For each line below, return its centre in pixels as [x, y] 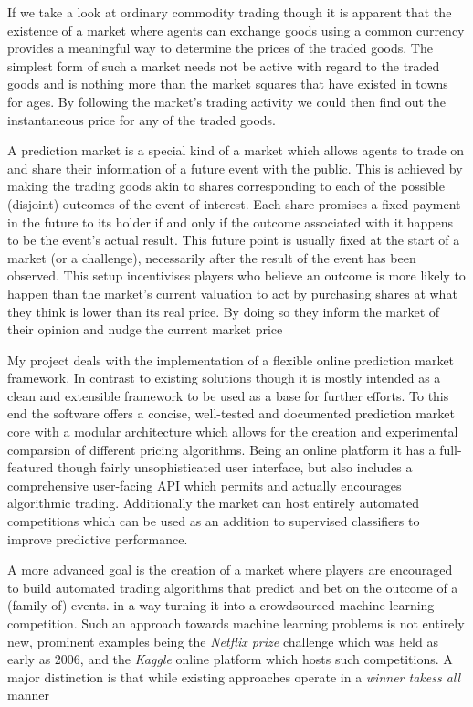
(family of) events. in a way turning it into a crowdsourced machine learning [221, 605]
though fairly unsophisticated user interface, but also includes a [235, 467]
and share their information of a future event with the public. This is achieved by [235, 168]
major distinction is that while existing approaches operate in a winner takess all [234, 676]
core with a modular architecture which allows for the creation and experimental [233, 432]
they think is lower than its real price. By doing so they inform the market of [224, 311]
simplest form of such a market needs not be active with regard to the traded [224, 65]
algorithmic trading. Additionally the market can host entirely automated [213, 503]
